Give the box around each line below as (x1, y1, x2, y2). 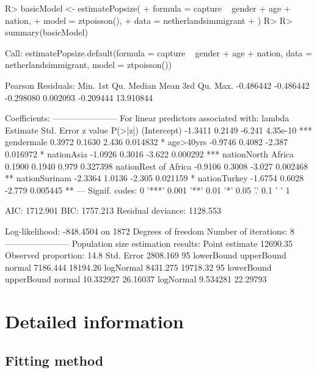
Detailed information (5, 309, 184, 334)
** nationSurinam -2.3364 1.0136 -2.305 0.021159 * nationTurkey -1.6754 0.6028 (5, 171, 304, 184)
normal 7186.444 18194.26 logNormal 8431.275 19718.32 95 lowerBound (5, 260, 272, 273)
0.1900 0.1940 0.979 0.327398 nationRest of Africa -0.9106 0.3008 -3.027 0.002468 (5, 159, 308, 172)
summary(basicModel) (5, 26, 88, 39)
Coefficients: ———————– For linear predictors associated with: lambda (5, 111, 290, 124)
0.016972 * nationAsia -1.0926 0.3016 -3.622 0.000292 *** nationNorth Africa (5, 147, 294, 160)
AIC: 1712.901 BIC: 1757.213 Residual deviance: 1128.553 (5, 204, 221, 217)
